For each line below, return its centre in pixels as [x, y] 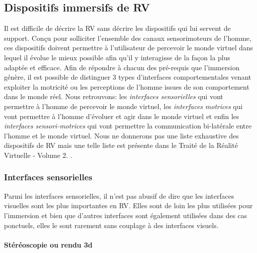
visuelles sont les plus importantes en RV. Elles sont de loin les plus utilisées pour [128, 205]
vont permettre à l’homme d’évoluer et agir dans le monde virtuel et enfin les [122, 116]
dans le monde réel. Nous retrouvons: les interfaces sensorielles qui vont [114, 96]
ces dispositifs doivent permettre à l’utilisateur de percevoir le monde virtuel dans [128, 48]
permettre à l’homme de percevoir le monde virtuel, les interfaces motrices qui [123, 106]
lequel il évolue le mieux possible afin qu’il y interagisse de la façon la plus [117, 57]
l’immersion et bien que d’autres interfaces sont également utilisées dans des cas [126, 215]
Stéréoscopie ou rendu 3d [48, 244]
